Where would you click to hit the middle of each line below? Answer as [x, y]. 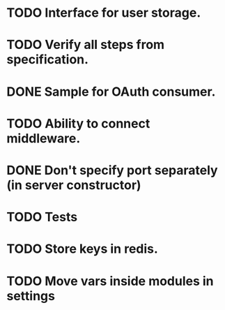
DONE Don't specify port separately [112, 170]
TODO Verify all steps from [86, 45]
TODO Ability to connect [78, 123]
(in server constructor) [74, 185]
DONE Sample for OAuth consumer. [111, 91]
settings [31, 296]
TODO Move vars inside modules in [110, 281]
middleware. [44, 138]
